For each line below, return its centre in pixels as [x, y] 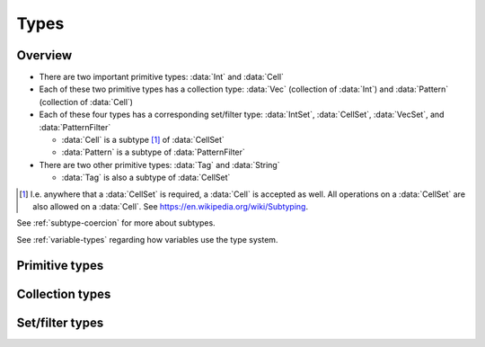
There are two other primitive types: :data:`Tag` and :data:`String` [159, 165]
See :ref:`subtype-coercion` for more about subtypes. [116, 223]
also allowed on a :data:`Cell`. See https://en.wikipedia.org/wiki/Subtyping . [171, 206]
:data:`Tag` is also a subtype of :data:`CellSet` [146, 178]
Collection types [64, 294]
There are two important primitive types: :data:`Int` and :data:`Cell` [162, 77]
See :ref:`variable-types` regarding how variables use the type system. [147, 239]
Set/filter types [60, 322]
